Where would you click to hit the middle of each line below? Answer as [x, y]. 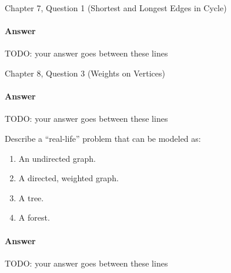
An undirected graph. [57, 158]
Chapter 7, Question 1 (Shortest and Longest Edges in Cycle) [116, 8]
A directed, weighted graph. [68, 178]
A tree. [31, 197]
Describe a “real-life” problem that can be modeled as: [103, 138]
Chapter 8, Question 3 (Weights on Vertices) [85, 73]
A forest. [34, 217]
